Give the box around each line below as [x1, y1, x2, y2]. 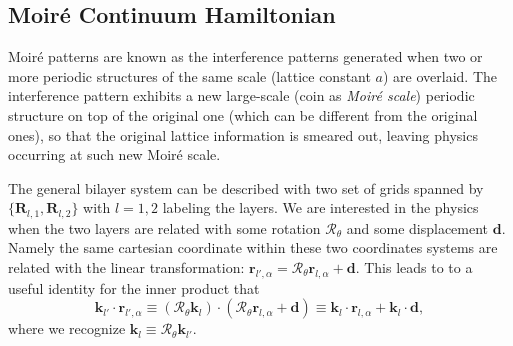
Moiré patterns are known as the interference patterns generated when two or [8, 46, 483, 67]
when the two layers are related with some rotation [8, 217, 321, 238]
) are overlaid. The [383, 65, 498, 86]
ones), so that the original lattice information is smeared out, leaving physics [8, 124, 478, 145]
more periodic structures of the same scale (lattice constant [8, 65, 371, 86]
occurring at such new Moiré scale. [8, 144, 221, 165]
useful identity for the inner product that [8, 277, 260, 298]
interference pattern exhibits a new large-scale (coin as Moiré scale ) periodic [8, 85, 475, 106]
